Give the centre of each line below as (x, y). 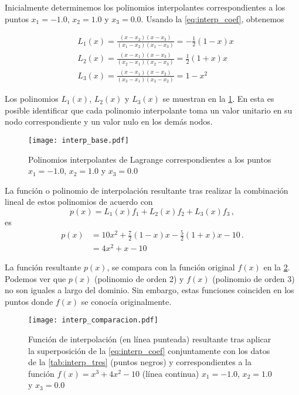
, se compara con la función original (171, 267)
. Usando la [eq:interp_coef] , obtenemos (213, 18)
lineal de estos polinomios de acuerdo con (79, 202)
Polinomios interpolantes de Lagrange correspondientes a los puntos (150, 159)
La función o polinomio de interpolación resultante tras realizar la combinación (147, 190)
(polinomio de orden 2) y (139, 278)
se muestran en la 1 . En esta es (218, 99)
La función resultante (43, 267)
